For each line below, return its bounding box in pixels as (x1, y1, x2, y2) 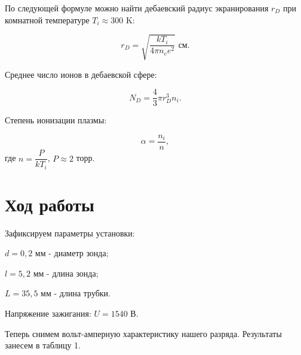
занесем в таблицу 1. (5, 339, 81, 351)
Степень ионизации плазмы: (5, 114, 107, 126)
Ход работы (5, 192, 94, 216)
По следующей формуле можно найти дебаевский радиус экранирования (5, 2, 269, 14)
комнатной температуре (5, 13, 90, 26)
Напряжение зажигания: (5, 307, 91, 320)
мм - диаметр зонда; (35, 247, 109, 259)
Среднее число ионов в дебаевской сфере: (5, 68, 157, 80)
